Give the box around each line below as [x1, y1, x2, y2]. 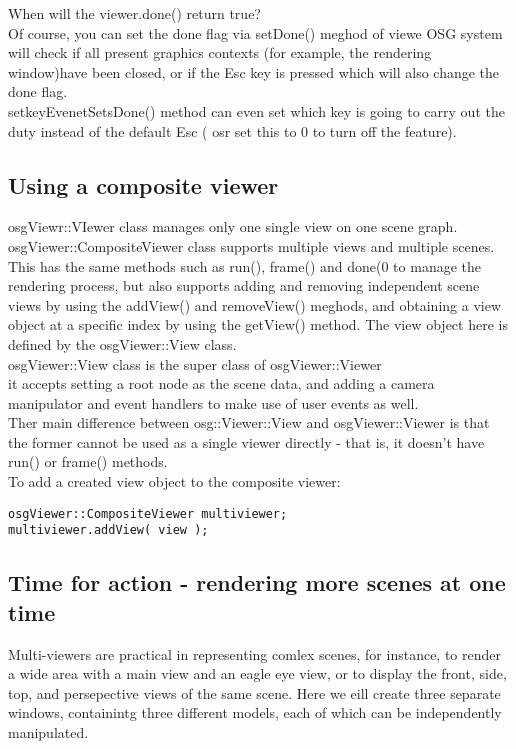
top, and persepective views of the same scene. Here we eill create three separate [8, 682, 501, 703]
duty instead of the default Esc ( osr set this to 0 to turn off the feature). [8, 120, 457, 141]
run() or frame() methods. [8, 451, 168, 472]
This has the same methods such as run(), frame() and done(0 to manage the [8, 255, 482, 276]
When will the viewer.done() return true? [8, 3, 261, 23]
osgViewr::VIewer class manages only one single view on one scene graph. [8, 216, 458, 237]
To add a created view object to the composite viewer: [8, 471, 341, 492]
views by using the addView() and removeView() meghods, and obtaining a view [8, 294, 501, 315]
